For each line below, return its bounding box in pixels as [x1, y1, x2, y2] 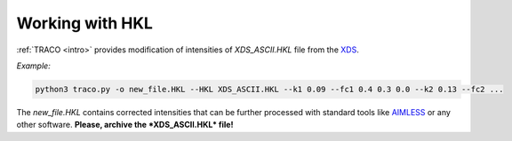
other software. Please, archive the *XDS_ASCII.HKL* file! [16, 120, 234, 130]
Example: [16, 60, 51, 71]
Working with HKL [16, 13, 153, 33]
